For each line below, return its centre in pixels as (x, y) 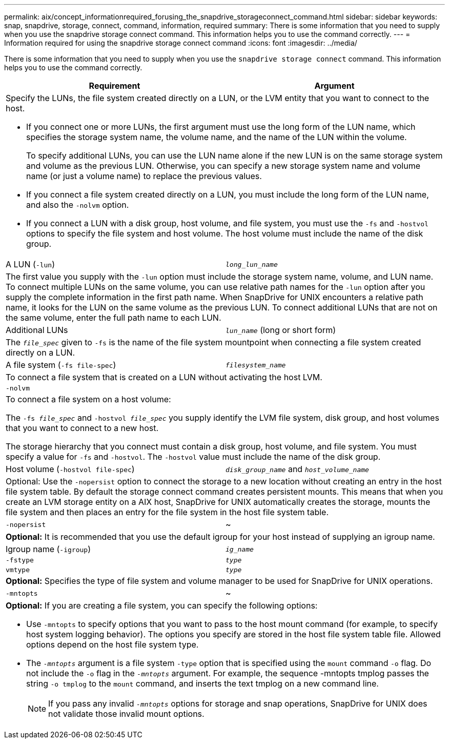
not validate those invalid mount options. (126, 714)
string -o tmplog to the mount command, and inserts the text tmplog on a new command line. (202, 683)
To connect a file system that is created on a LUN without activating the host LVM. (164, 377)
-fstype (20, 560)
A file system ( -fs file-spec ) (61, 365)
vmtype (18, 570)
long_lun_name (252, 264)
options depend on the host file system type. (113, 644)
